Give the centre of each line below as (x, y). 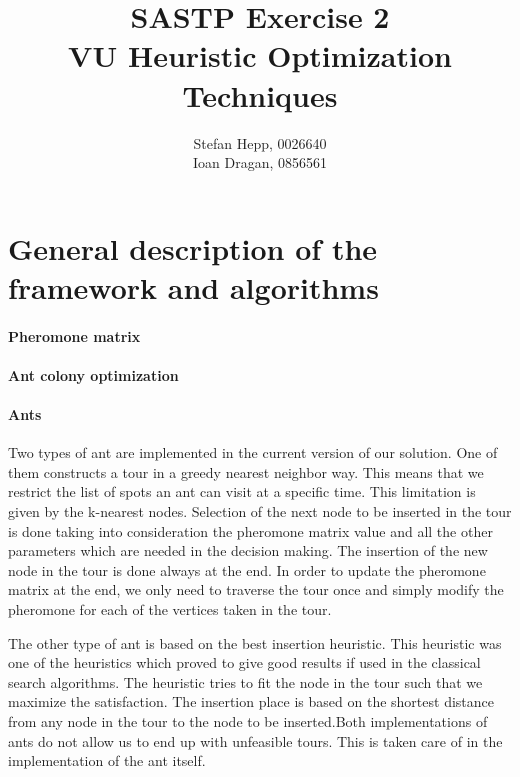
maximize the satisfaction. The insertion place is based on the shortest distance (251, 701)
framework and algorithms (193, 286)
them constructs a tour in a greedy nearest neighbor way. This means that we (246, 471)
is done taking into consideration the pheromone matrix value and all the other (250, 530)
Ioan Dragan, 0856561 (260, 162)
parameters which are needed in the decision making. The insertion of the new (248, 550)
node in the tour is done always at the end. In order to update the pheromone (247, 569)
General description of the (193, 247)
